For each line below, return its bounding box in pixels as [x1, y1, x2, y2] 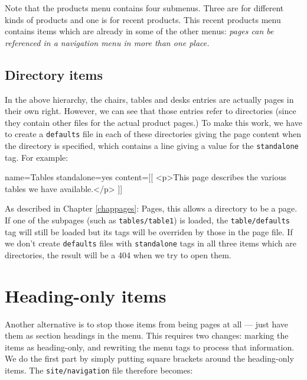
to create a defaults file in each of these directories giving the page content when [5, 128, 301, 140]
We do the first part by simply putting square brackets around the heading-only [5, 352, 294, 365]
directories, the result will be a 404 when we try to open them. [5, 248, 231, 261]
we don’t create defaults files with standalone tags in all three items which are [5, 237, 296, 249]
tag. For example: [5, 151, 68, 163]
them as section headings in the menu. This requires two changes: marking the [5, 329, 289, 342]
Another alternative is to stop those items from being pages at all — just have [5, 317, 289, 330]
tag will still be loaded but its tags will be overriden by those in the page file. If [5, 225, 293, 238]
